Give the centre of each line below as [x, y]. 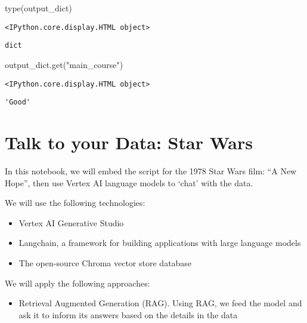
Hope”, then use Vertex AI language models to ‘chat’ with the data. [129, 182]
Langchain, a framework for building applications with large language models [160, 243]
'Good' [18, 102]
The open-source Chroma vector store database [105, 262]
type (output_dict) [38, 8]
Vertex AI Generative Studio [71, 222]
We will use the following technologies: [75, 203]
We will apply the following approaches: [77, 283]
